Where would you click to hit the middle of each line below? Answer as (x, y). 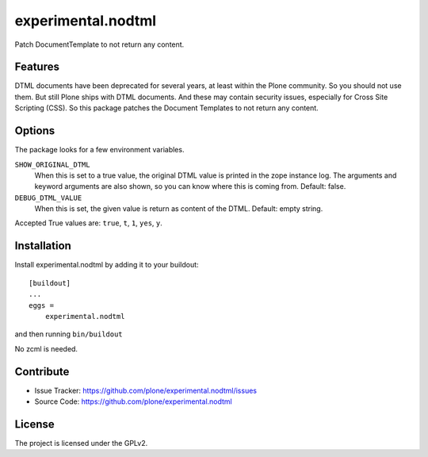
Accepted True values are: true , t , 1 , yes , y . (88, 223)
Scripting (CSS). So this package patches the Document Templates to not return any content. (166, 108)
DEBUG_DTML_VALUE (48, 198)
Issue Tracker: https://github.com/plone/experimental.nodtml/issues (146, 390)
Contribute (42, 372)
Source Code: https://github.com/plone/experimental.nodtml (134, 401)
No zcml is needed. (46, 348)
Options (35, 131)
